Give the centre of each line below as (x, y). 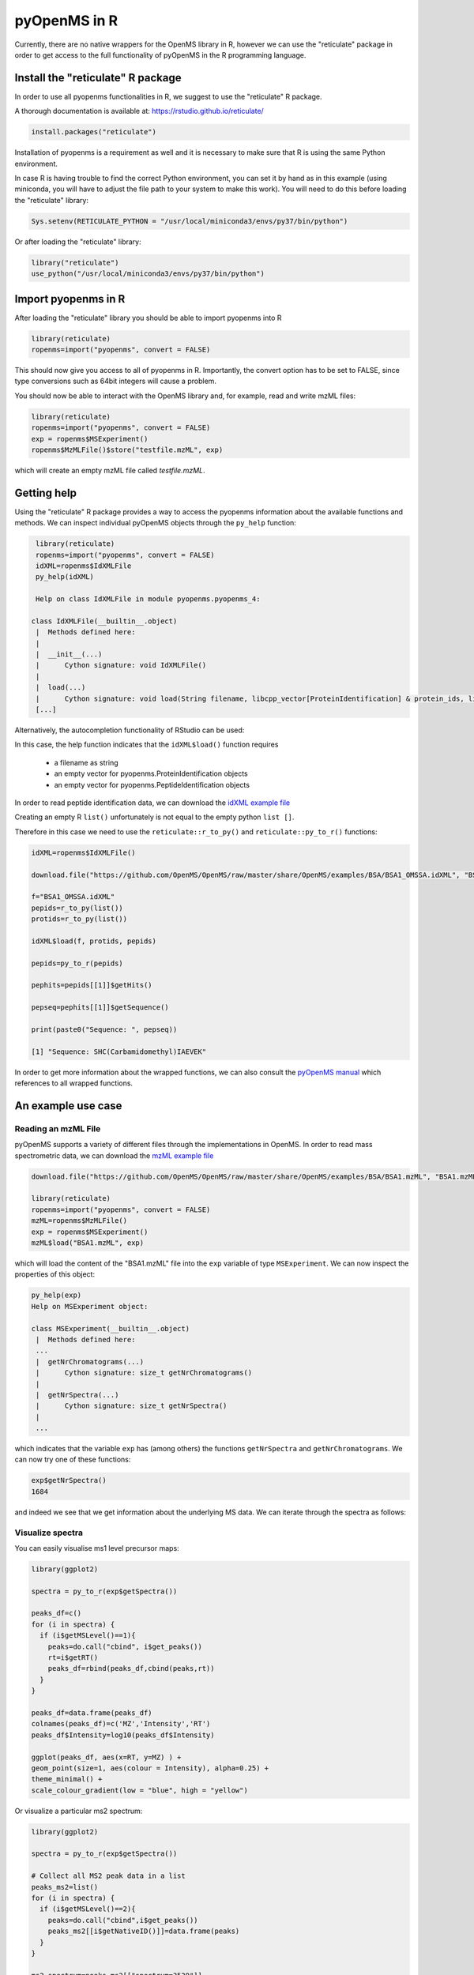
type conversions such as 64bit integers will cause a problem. (116, 381)
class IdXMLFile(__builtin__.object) (104, 621)
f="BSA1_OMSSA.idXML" (73, 897)
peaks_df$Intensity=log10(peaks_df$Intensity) (123, 1735)
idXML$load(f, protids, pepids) (94, 941)
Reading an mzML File (58, 1128)
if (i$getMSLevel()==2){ (88, 1909)
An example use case (68, 1106)
